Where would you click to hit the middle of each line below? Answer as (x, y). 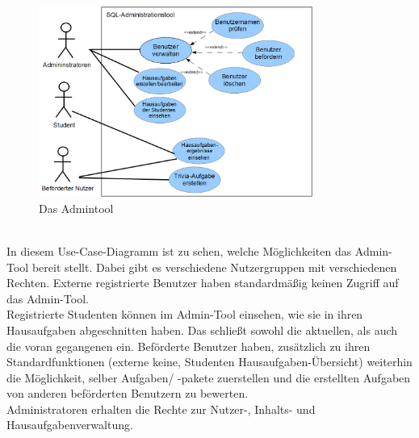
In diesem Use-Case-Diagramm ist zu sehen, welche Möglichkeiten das (179, 250)
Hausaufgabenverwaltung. (70, 425)
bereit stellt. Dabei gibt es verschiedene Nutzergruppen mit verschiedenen (214, 267)
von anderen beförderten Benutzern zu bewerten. (128, 393)
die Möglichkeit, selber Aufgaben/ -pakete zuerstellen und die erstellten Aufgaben (209, 377)
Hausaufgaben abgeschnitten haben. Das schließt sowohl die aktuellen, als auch (202, 330)
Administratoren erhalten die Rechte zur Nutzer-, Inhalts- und (161, 409)
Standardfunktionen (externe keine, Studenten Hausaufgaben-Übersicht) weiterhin (209, 362)
